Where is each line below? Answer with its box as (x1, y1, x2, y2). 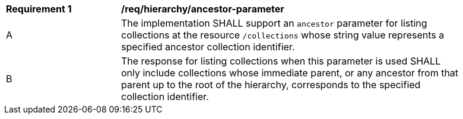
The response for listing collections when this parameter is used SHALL (121, 55, 441, 67)
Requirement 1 (6, 3, 72, 15)
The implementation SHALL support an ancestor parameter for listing (121, 17, 427, 29)
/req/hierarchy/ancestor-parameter (121, 3, 284, 15)
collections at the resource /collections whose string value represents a (121, 29, 445, 41)
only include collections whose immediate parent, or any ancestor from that (121, 67, 459, 79)
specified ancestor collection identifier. (121, 41, 295, 53)
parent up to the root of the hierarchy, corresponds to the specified (121, 79, 421, 91)
